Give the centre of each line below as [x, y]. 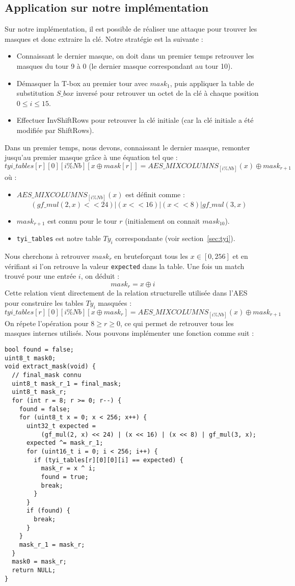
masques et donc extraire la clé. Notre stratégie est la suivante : [104, 38]
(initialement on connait [163, 220]
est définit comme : [155, 194]
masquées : [115, 302]
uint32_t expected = [61, 426]
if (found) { [48, 511]
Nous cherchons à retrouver [47, 256]
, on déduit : [100, 276]
